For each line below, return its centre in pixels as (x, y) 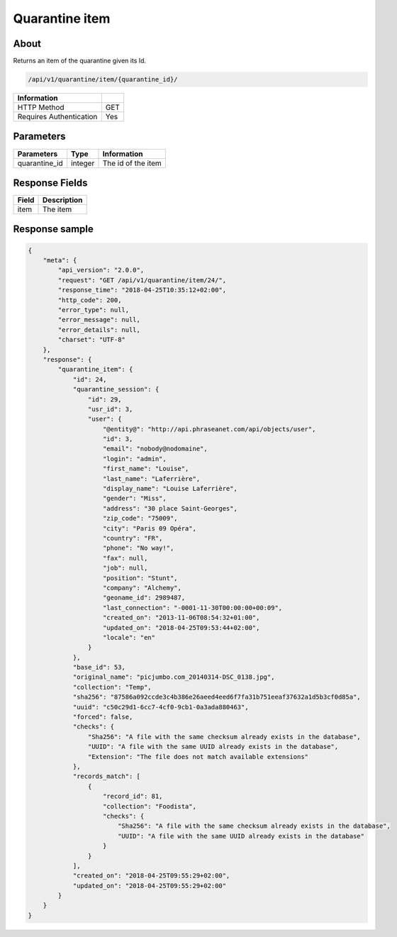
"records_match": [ (107, 776)
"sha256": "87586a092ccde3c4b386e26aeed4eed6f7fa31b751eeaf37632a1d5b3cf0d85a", (217, 697)
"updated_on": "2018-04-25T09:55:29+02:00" (150, 886)
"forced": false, (103, 717)
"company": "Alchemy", (142, 588)
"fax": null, (125, 558)
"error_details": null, (99, 329)
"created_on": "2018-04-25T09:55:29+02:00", (151, 876)
